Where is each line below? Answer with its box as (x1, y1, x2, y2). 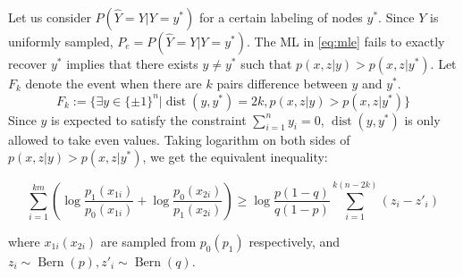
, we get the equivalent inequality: (142, 147, 328, 166)
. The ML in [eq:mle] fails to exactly (246, 32, 445, 50)
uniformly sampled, (8, 32, 114, 50)
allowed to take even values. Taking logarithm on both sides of (8, 130, 350, 148)
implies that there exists (66, 55, 198, 72)
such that (240, 55, 292, 72)
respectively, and (248, 231, 341, 250)
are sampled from (100, 231, 197, 250)
